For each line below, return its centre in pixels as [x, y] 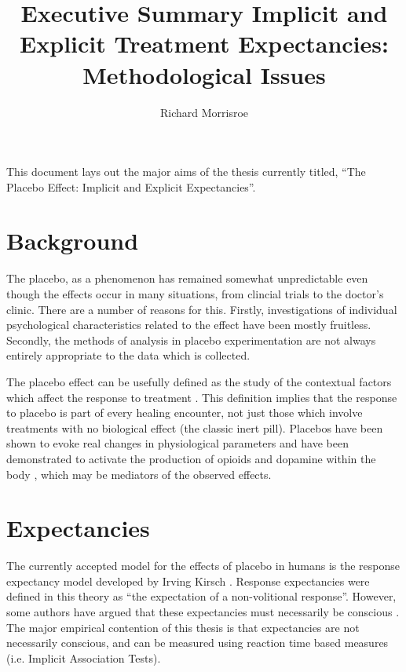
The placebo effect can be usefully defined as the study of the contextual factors [199, 381]
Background [73, 241]
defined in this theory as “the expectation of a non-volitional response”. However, [201, 596]
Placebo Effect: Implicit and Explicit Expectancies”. [131, 186]
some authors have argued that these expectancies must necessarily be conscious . [203, 612]
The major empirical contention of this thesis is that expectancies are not [183, 627]
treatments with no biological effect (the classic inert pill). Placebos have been [195, 427]
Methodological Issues [204, 74]
